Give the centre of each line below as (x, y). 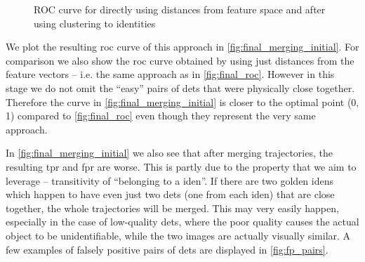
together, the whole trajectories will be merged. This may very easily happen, (172, 208)
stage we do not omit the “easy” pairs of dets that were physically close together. (180, 87)
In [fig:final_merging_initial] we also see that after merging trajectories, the (169, 153)
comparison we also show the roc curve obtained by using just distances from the (180, 60)
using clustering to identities (95, 23)
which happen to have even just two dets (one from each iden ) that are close (170, 194)
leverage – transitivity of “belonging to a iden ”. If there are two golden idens (170, 180)
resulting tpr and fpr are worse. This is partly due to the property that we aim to (181, 166)
